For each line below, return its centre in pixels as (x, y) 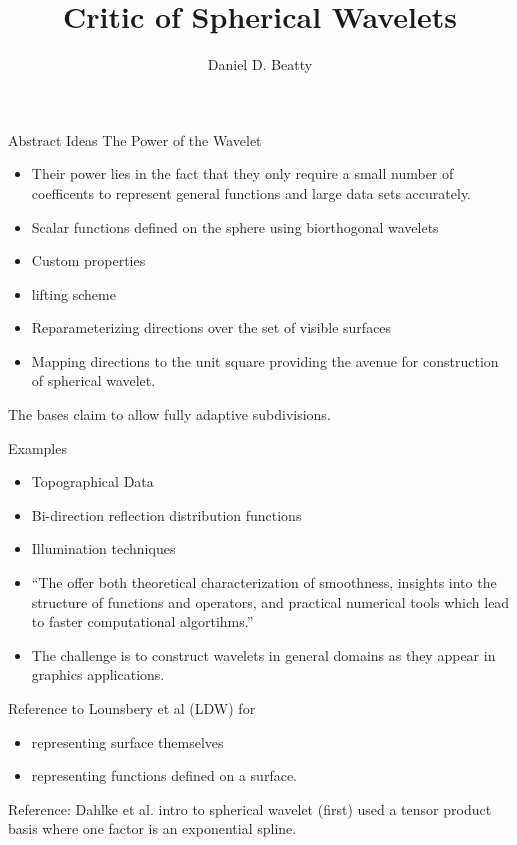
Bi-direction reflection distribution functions (166, 514)
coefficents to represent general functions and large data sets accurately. (251, 192)
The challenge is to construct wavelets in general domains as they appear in (263, 654)
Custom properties (88, 260)
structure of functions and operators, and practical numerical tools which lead (270, 601)
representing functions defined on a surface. (164, 775)
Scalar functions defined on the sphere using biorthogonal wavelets (235, 226)
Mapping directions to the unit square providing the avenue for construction (265, 360)
